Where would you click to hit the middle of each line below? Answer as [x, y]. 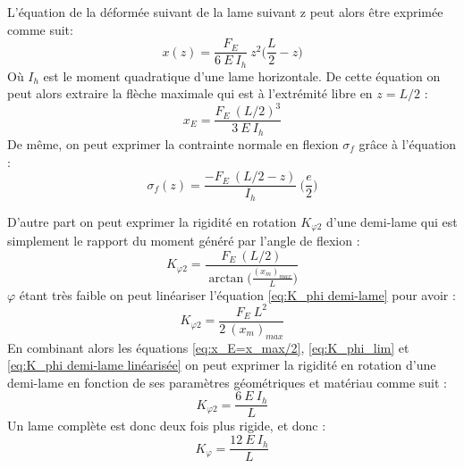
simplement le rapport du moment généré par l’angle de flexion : [184, 241]
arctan [226, 278]
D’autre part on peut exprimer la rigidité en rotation [152, 221]
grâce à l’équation [408, 143]
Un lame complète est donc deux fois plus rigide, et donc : [167, 426]
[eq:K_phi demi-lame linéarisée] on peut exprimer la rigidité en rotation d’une [222, 365]
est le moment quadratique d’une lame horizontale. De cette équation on [242, 75]
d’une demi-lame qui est [392, 221]
